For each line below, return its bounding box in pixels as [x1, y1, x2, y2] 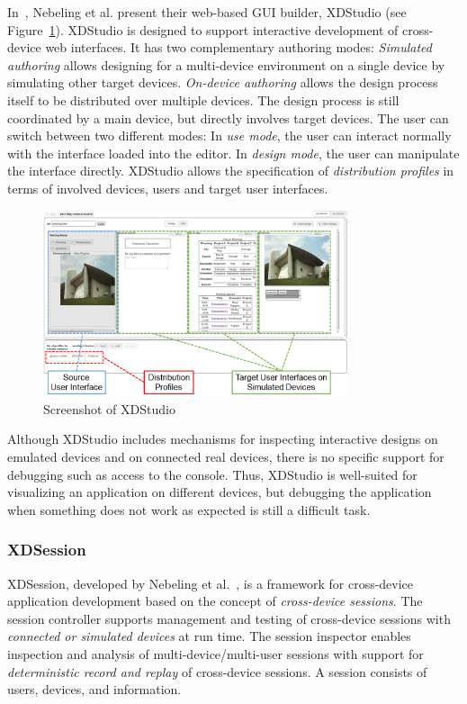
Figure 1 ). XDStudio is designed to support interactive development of [7, 20, 399, 39]
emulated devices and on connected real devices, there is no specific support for [7, 447, 445, 465]
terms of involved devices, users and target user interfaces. [7, 178, 328, 197]
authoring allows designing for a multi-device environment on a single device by [7, 55, 445, 74]
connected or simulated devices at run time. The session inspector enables [7, 627, 411, 645]
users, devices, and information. [7, 680, 182, 699]
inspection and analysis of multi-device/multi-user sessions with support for [7, 644, 424, 663]
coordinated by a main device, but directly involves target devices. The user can [7, 108, 449, 127]
